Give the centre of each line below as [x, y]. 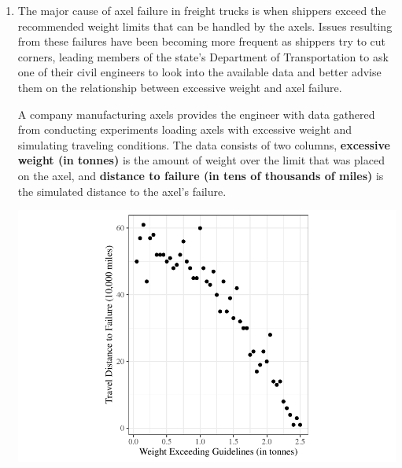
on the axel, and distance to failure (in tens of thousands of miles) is [201, 175]
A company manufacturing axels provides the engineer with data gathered [196, 114]
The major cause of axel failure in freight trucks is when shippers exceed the [202, 10]
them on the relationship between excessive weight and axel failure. [180, 87]
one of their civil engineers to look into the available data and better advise [199, 72]
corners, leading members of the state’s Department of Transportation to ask [203, 56]
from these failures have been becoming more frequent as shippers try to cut [202, 41]
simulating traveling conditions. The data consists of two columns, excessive [204, 144]
